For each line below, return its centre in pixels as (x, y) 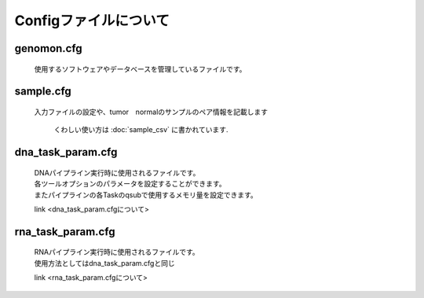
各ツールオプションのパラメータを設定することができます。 (130, 184)
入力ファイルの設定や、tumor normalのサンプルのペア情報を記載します (151, 112)
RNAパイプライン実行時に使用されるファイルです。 (117, 252)
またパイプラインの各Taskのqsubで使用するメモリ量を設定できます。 (146, 195)
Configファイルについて (92, 20)
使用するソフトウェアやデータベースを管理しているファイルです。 (140, 69)
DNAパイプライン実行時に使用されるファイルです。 (117, 172)
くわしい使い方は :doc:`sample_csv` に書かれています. (141, 130)
